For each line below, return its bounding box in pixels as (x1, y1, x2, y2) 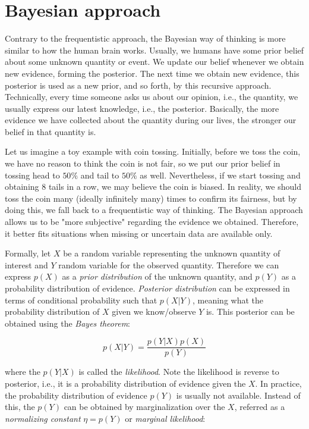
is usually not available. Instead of (176, 389, 301, 401)
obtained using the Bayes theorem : (5, 317, 130, 329)
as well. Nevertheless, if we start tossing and (140, 168, 301, 181)
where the (5, 365, 40, 378)
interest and (5, 258, 48, 271)
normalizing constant (5, 412, 81, 424)
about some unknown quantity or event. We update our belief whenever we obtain (5, 55, 304, 68)
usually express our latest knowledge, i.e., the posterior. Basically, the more (5, 102, 279, 114)
